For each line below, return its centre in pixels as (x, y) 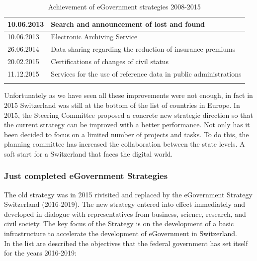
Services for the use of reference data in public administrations (146, 73)
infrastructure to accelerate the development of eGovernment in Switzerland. (121, 233)
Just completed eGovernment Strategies (86, 176)
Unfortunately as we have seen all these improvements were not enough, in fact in (128, 95)
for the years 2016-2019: (40, 253)
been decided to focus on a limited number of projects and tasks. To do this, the (127, 134)
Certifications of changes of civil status (110, 61)
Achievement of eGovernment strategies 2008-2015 (124, 6)
